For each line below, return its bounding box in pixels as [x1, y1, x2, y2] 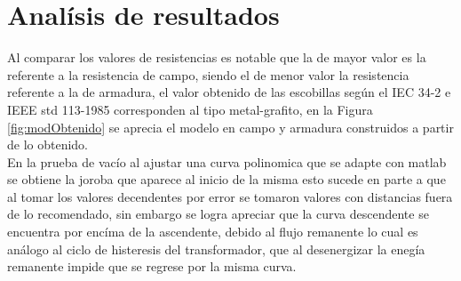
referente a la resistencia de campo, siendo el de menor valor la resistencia [7, 65, 409, 84]
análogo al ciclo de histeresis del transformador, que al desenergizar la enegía [7, 239, 425, 258]
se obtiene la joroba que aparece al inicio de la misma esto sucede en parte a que [7, 170, 446, 189]
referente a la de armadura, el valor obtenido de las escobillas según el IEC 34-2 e [7, 83, 451, 101]
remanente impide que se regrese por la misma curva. [7, 257, 297, 276]
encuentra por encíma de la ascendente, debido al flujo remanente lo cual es [7, 222, 418, 241]
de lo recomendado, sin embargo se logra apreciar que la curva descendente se [7, 205, 429, 223]
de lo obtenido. [7, 135, 89, 154]
